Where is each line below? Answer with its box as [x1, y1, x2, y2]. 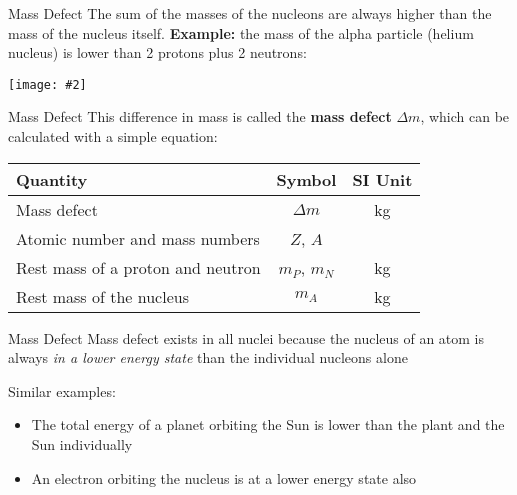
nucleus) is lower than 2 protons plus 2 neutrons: [8, 42, 307, 63]
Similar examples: [8, 380, 116, 401]
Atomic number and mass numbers [16, 226, 260, 250]
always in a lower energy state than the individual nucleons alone [8, 347, 408, 368]
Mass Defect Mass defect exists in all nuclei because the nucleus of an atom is [8, 327, 485, 348]
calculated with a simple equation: [8, 126, 218, 147]
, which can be [420, 106, 510, 127]
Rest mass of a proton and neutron [16, 255, 261, 279]
